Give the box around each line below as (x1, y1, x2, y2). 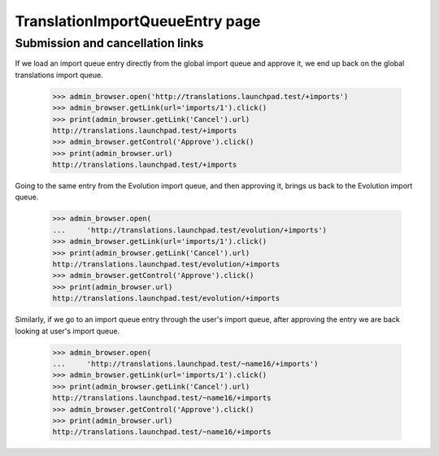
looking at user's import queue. (15, 326, 120, 336)
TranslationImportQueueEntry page (15, 12, 261, 30)
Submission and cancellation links (15, 36, 204, 50)
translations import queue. (15, 70, 103, 80)
